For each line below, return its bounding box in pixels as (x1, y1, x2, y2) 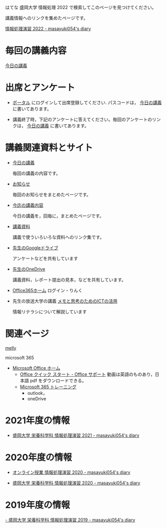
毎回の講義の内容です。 (12, 170, 61, 176)
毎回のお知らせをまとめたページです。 (12, 191, 91, 197)
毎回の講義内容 (5, 45, 67, 57)
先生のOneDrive (12, 266, 45, 272)
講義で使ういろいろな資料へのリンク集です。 (12, 234, 104, 240)
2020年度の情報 (5, 451, 72, 463)
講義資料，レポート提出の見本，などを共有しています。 (12, 277, 126, 283)
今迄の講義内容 (12, 202, 43, 208)
